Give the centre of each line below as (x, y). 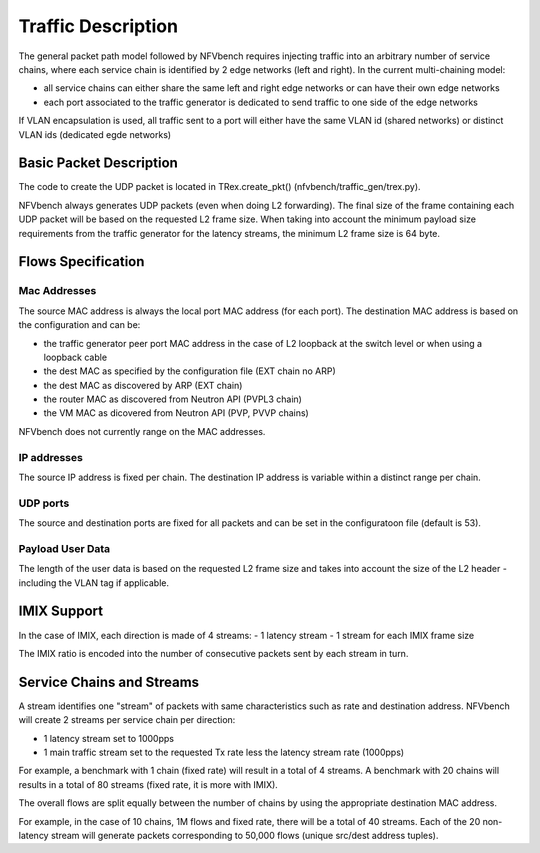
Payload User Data (64, 548)
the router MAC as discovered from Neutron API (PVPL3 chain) (172, 399)
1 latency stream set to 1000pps (109, 738)
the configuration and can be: (79, 325)
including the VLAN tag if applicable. (94, 582)
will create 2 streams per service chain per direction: (127, 720)
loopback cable (75, 357)
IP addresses (51, 457)
